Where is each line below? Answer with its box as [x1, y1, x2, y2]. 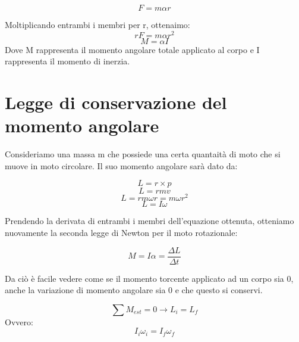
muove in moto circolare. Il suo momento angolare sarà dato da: [5, 159, 238, 172]
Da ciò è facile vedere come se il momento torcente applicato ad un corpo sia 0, [5, 272, 294, 284]
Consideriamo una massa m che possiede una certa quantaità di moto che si [5, 148, 281, 160]
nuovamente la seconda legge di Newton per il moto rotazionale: [5, 226, 238, 239]
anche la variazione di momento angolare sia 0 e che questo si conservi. [5, 284, 263, 296]
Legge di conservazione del [5, 90, 227, 114]
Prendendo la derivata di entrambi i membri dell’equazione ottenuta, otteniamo [5, 214, 294, 227]
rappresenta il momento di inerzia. [5, 55, 130, 67]
